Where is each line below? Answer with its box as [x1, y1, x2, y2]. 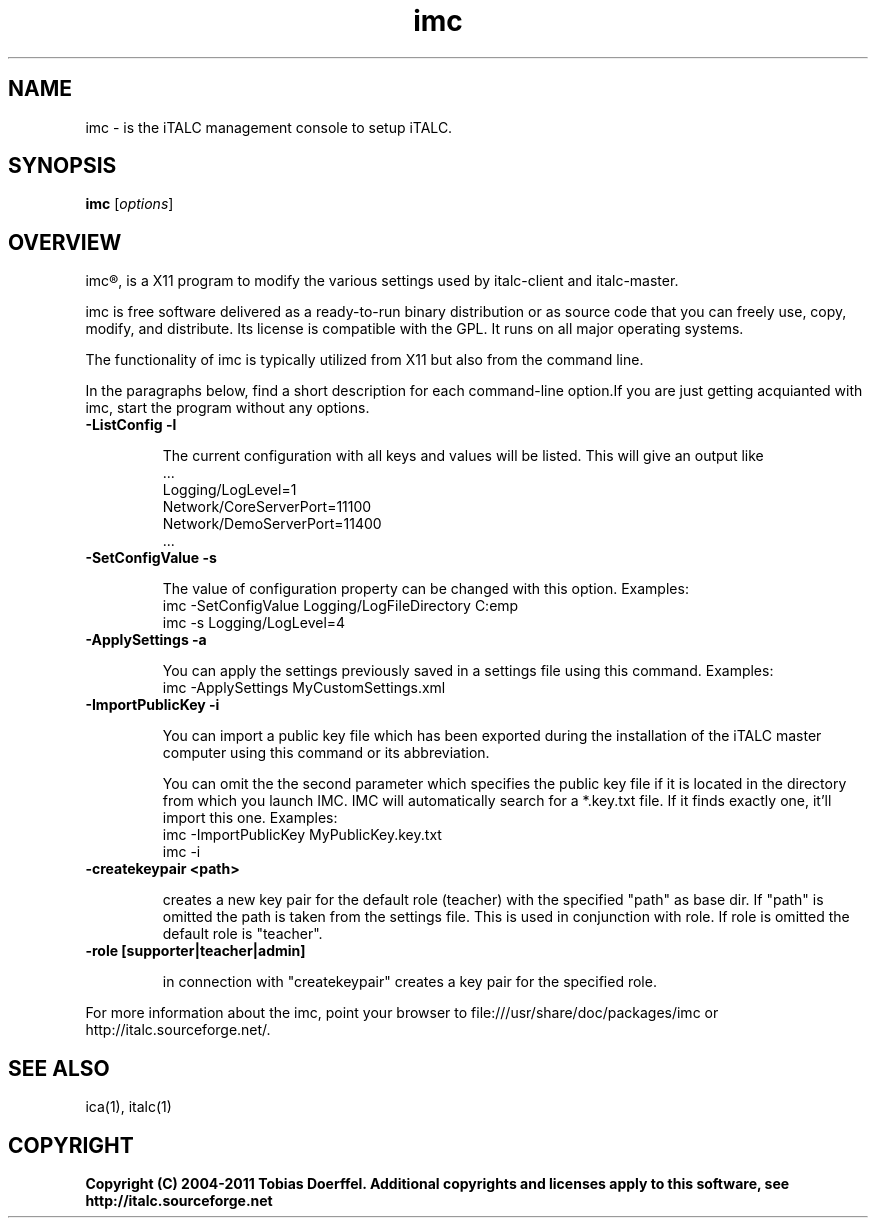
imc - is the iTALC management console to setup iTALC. [85, 118, 453, 136]
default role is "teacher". [162, 925, 323, 943]
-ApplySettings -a [85, 631, 207, 649]
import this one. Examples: [162, 809, 338, 827]
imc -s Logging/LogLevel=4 [162, 614, 346, 632]
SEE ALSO [8, 1055, 110, 1081]
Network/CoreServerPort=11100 [162, 498, 372, 516]
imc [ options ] [85, 195, 174, 213]
